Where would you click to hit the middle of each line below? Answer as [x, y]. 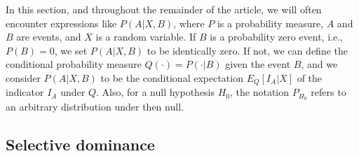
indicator [25, 92]
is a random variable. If [146, 37]
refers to [328, 92]
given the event [258, 64]
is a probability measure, [270, 23]
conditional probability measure [74, 64]
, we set [71, 50]
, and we [319, 64]
